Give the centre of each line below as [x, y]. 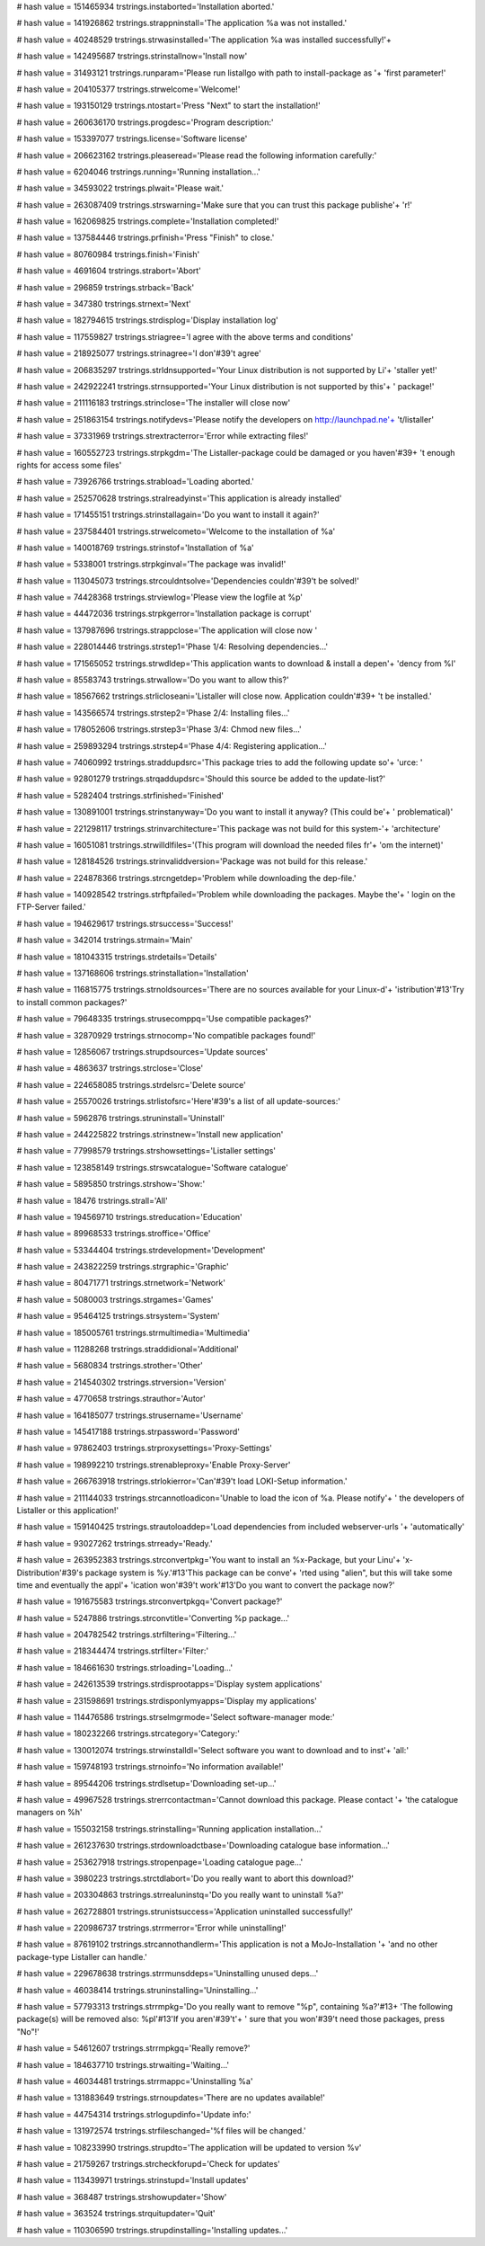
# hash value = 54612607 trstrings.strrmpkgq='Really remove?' [133, 2048]
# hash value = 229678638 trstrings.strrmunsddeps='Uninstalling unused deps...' [168, 1974]
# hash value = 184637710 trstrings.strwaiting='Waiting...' [123, 2064]
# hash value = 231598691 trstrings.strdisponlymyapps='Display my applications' [167, 1700]
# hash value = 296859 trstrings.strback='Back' [106, 287]
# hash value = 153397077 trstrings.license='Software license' [132, 138]
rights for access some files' [69, 465]
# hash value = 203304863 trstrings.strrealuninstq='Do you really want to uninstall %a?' [180, 1895]
